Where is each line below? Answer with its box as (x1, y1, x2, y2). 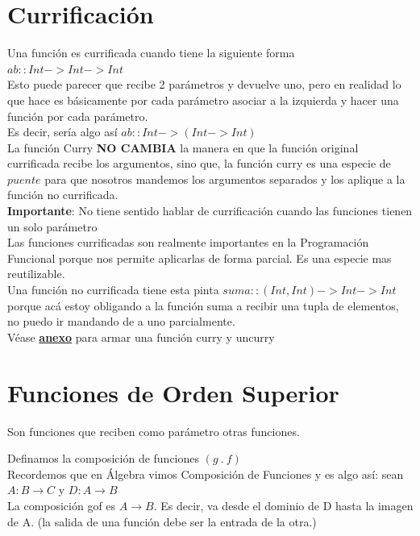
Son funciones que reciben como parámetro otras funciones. (7, 422, 300, 439)
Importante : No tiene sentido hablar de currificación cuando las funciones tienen (7, 202, 413, 219)
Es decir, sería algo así (7, 123, 118, 140)
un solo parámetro (7, 218, 98, 235)
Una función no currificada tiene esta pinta (7, 281, 219, 298)
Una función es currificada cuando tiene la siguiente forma (7, 44, 295, 61)
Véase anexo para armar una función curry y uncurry (7, 328, 275, 345)
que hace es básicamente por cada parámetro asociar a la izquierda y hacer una (7, 91, 399, 108)
